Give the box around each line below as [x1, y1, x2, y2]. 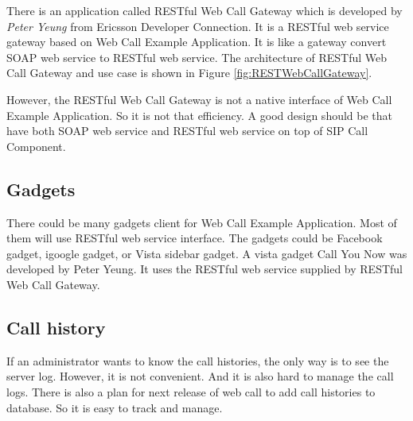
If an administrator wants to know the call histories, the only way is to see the [6, 352, 389, 369]
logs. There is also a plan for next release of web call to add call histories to [6, 383, 376, 400]
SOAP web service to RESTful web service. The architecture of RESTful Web [6, 48, 388, 65]
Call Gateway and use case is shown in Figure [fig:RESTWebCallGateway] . [6, 64, 372, 81]
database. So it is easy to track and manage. [6, 399, 223, 415]
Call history [6, 315, 106, 339]
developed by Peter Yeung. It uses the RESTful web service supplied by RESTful [6, 261, 403, 277]
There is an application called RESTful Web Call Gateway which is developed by [6, 2, 403, 18]
